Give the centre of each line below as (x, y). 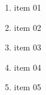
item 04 (27, 67)
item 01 (27, 7)
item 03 (27, 47)
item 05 (27, 87)
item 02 (27, 27)
